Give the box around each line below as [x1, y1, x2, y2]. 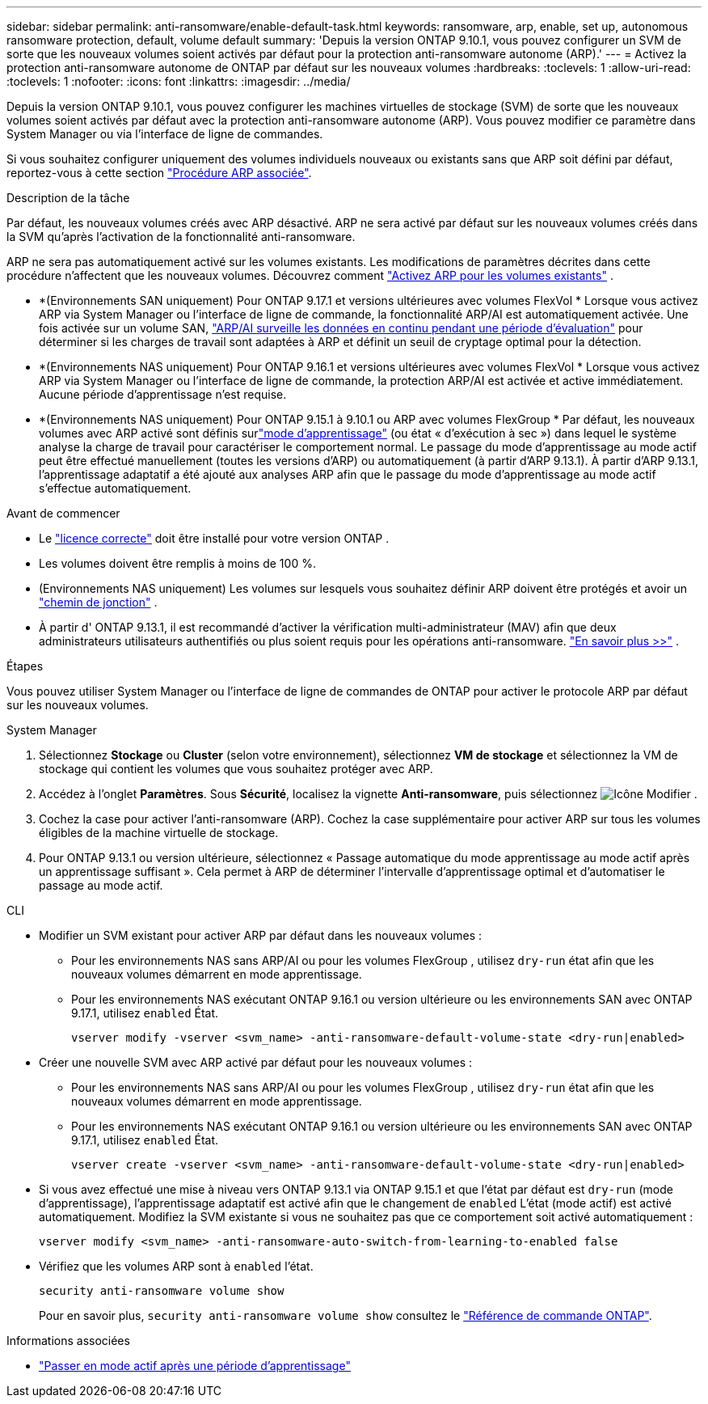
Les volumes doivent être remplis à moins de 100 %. [39, 556, 316, 570]
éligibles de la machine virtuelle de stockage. [39, 826, 279, 839]
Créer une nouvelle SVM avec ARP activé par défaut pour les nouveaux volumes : [39, 1055, 473, 1069]
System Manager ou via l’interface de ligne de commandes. [6, 127, 323, 141]
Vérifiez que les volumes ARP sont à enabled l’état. [39, 1259, 314, 1273]
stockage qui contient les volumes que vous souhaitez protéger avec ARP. [39, 762, 433, 776]
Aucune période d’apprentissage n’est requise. [39, 387, 287, 401]
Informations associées [6, 1334, 130, 1347]
